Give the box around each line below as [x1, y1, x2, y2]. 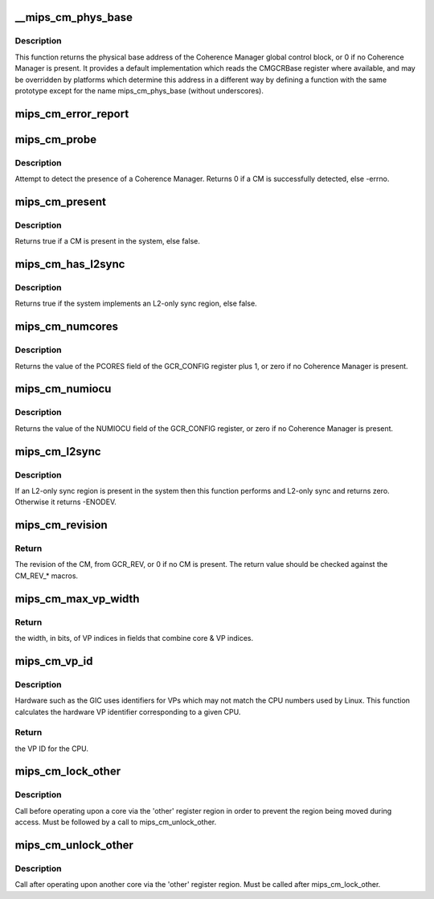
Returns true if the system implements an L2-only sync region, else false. [14, 298, 257, 309]
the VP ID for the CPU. [14, 744, 88, 753]
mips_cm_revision [14, 519, 108, 532]
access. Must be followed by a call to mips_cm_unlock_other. [14, 817, 217, 827]
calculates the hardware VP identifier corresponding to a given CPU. [14, 707, 241, 716]
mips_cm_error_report [14, 107, 129, 121]
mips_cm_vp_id [14, 654, 93, 667]
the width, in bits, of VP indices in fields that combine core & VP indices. [14, 633, 254, 642]
